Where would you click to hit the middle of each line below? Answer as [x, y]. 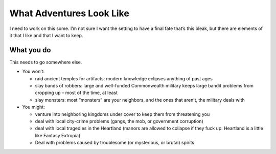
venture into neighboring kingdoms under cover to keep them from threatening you [122, 114]
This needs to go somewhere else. [46, 62]
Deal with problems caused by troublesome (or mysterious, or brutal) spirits [114, 143]
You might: [34, 107]
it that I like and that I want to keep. [46, 35]
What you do [30, 50]
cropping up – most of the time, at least [76, 93]
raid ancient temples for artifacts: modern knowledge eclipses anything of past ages [124, 78]
